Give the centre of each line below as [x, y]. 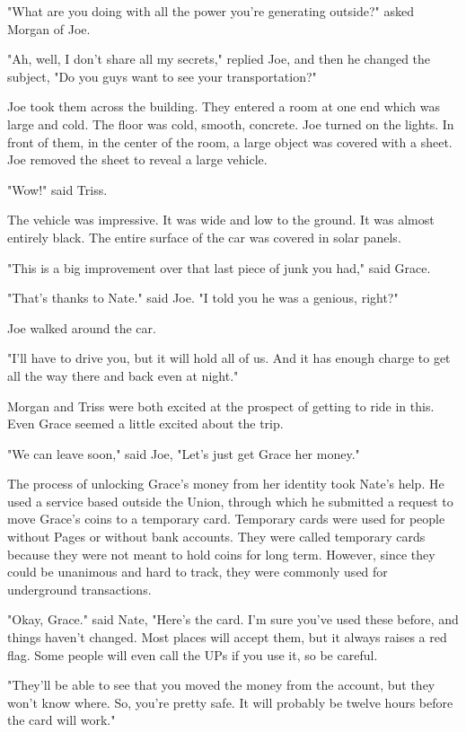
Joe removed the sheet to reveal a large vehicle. [137, 159]
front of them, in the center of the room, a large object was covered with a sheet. [230, 141]
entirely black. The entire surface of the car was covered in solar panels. [204, 237]
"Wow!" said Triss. [57, 189]
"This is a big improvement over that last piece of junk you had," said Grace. [219, 267]
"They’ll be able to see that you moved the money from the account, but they [221, 685]
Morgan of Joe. [49, 28]
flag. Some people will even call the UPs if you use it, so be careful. [193, 654]
